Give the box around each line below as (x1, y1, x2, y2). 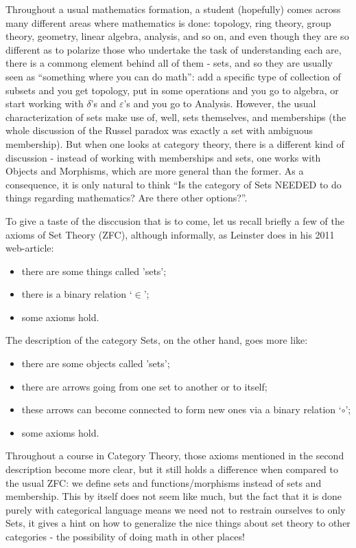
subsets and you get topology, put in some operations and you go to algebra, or (5, 83, 339, 97)
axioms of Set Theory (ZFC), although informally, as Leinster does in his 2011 (5, 227, 335, 241)
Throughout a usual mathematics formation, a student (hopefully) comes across (5, 2, 341, 16)
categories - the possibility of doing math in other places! (5, 529, 245, 543)
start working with (5, 96, 84, 111)
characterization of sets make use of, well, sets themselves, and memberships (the (5, 109, 346, 124)
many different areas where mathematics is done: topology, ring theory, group (5, 15, 331, 30)
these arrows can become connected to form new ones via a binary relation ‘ (21, 402, 342, 417)
